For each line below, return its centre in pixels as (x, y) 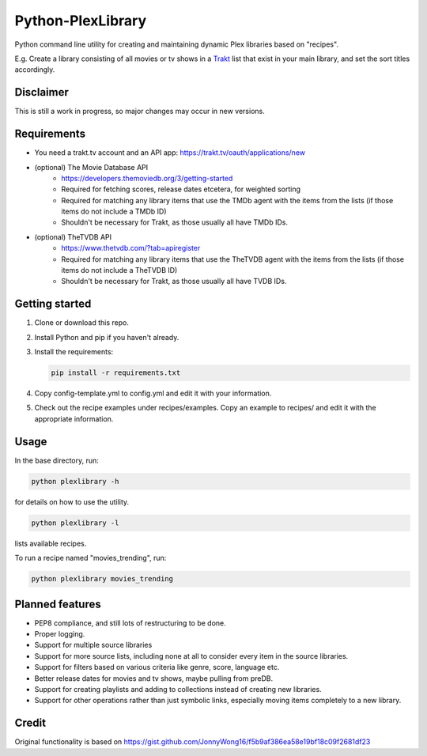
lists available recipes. (51, 543)
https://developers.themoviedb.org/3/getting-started (147, 178)
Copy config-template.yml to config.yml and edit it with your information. (153, 393)
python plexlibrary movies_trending (102, 579)
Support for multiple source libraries (93, 645)
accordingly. (35, 70)
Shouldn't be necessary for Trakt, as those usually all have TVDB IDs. (174, 282)
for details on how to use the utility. (72, 501)
